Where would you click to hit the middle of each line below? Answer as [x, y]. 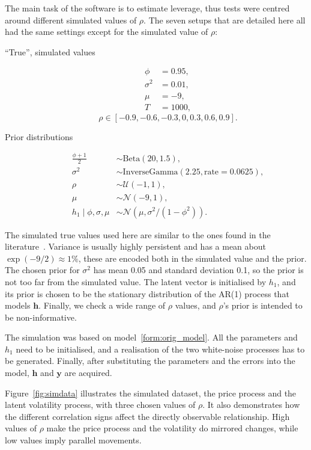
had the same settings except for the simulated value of [107, 32]
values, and [195, 305]
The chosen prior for [42, 270]
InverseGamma [150, 172]
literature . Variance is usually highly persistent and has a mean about [135, 246]
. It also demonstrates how [251, 405]
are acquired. [88, 373]
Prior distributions [39, 136]
